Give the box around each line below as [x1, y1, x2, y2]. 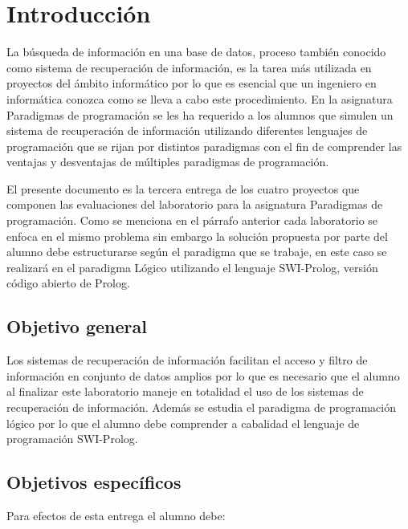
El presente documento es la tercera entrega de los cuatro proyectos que [6, 180, 360, 197]
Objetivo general [6, 314, 147, 339]
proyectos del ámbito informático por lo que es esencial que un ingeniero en [6, 75, 377, 92]
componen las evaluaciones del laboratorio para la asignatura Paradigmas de [6, 196, 383, 213]
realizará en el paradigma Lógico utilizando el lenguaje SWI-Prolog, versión [6, 258, 378, 275]
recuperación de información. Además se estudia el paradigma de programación [6, 399, 397, 416]
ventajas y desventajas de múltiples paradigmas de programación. [6, 153, 329, 170]
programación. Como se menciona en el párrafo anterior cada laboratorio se [6, 212, 378, 229]
